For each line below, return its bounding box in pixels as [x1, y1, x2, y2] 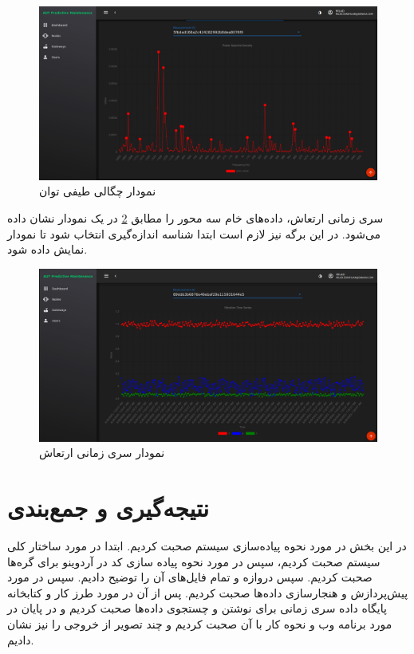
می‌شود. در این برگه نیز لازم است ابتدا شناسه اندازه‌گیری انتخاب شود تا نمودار [7, 225, 381, 242]
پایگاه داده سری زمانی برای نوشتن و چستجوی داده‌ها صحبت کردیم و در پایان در [7, 600, 387, 617]
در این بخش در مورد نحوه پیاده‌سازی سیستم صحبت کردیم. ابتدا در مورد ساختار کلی [7, 538, 407, 554]
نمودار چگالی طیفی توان [39, 183, 156, 199]
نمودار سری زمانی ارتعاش [39, 444, 165, 461]
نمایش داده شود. [7, 241, 88, 258]
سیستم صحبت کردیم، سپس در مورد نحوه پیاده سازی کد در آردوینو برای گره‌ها [7, 553, 380, 569]
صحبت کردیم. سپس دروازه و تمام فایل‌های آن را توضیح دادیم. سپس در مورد [7, 569, 373, 585]
